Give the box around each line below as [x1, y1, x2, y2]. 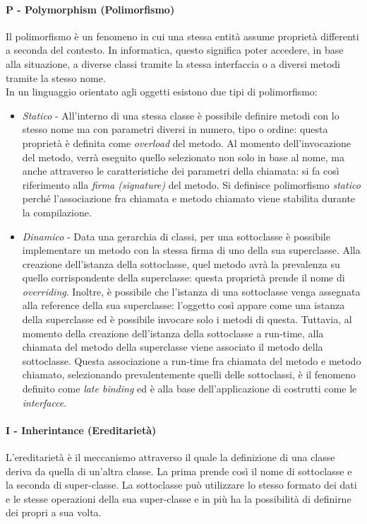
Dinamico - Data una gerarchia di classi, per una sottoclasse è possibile [22, 228, 330, 243]
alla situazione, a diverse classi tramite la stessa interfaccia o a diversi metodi [6, 56, 340, 71]
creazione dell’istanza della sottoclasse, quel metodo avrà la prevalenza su [22, 256, 340, 271]
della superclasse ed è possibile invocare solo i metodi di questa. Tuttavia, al [22, 312, 352, 327]
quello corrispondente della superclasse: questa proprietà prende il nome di [22, 270, 345, 285]
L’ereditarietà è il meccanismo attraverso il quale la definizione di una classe [6, 450, 335, 465]
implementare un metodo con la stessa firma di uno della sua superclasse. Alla [22, 243, 361, 257]
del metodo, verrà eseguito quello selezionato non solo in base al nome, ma [22, 149, 344, 164]
